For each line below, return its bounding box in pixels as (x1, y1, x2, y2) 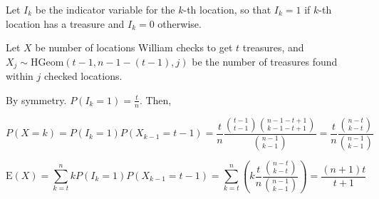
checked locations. (44, 68, 123, 83)
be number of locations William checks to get (35, 40, 233, 55)
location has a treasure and (6, 16, 125, 31)
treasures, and (242, 40, 304, 55)
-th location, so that (183, 2, 271, 16)
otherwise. (157, 16, 202, 31)
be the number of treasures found (192, 53, 338, 68)
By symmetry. (6, 92, 67, 107)
